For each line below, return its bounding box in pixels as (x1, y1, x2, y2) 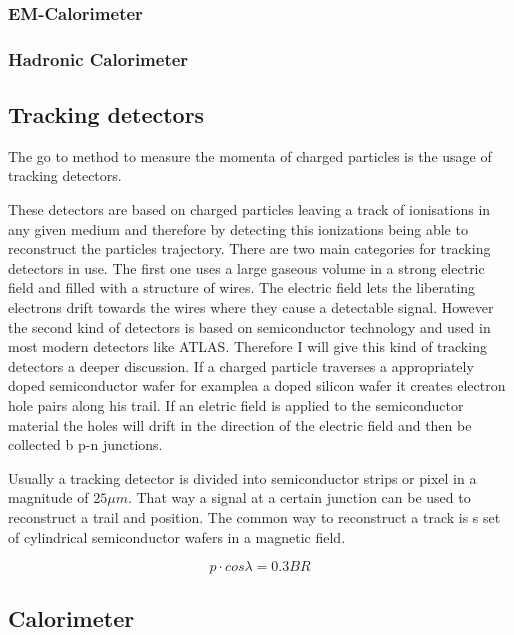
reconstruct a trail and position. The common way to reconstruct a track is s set (8, 506, 501, 527)
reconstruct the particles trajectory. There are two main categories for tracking (8, 238, 491, 259)
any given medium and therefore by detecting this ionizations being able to (8, 218, 468, 239)
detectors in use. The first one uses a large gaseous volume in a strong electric (8, 257, 485, 278)
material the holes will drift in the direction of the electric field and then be (8, 414, 472, 435)
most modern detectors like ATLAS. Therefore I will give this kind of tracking (8, 336, 487, 357)
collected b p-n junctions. (8, 434, 163, 455)
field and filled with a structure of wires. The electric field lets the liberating (8, 277, 476, 298)
